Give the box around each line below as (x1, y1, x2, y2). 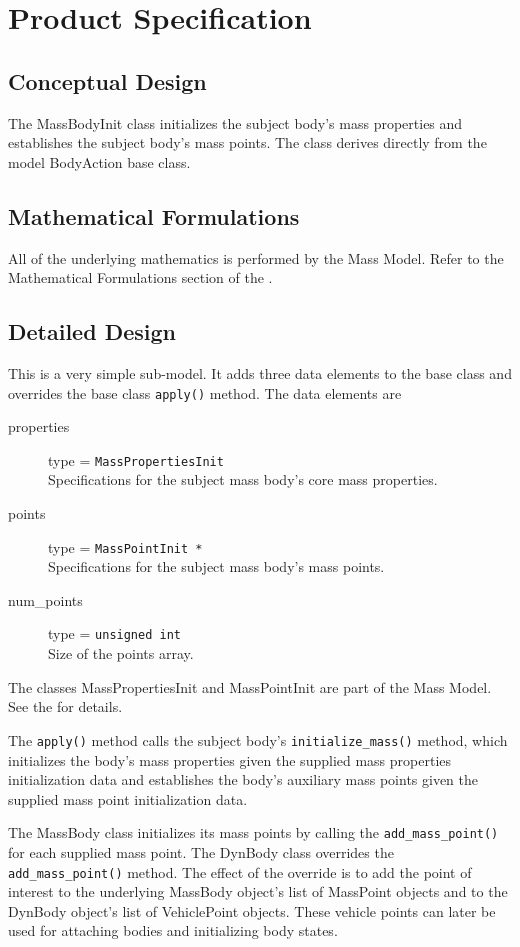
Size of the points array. (48, 643, 194, 664)
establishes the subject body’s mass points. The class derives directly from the (8, 132, 487, 153)
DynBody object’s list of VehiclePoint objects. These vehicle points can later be (8, 900, 496, 921)
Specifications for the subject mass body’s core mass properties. (48, 469, 438, 490)
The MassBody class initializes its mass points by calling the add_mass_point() (8, 822, 499, 843)
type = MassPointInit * (48, 536, 203, 557)
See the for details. (8, 696, 123, 717)
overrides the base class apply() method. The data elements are (8, 382, 402, 403)
